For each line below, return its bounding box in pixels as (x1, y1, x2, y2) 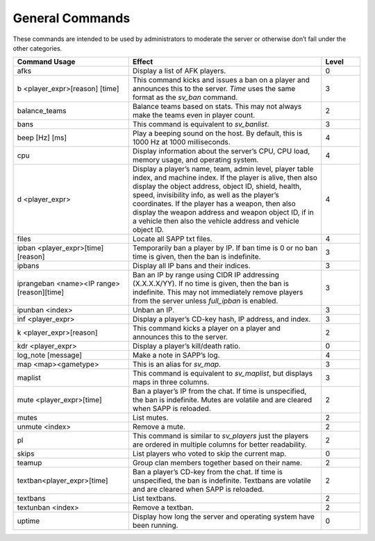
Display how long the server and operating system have (132, 512, 315, 522)
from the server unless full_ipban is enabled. (132, 296, 278, 306)
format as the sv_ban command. (132, 92, 238, 102)
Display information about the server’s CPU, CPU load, (132, 147, 310, 156)
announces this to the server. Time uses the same (132, 84, 296, 94)
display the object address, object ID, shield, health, (132, 181, 302, 191)
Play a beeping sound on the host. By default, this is (132, 128, 303, 138)
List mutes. (132, 413, 169, 423)
